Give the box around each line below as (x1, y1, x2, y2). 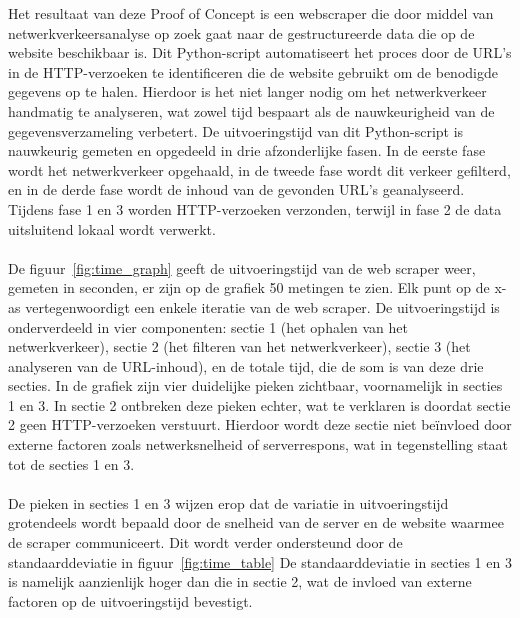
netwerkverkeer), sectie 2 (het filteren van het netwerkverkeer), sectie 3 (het (8, 336, 471, 357)
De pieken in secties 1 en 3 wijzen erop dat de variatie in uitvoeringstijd (8, 492, 449, 513)
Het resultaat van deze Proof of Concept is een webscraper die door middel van (8, 3, 494, 23)
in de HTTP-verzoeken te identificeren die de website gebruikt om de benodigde (8, 61, 498, 82)
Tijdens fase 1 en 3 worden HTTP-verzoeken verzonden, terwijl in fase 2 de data (8, 198, 502, 219)
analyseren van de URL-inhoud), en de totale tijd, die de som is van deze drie (8, 355, 484, 376)
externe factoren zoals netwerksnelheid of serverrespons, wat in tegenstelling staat (8, 434, 509, 455)
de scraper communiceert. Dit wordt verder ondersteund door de (8, 532, 403, 553)
